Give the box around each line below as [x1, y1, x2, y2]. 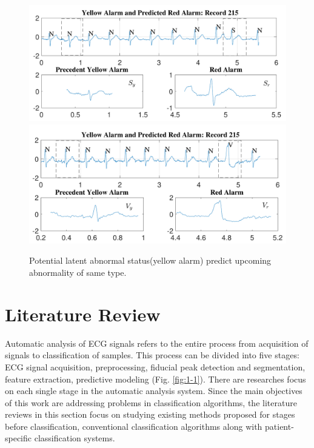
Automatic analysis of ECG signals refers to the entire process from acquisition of [5, 336, 309, 349]
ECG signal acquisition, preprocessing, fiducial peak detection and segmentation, [5, 360, 306, 373]
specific [5, 432, 32, 444]
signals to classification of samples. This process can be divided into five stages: [5, 349, 299, 361]
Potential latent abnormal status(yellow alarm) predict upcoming [29, 254, 272, 267]
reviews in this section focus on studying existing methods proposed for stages [5, 408, 295, 421]
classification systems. [34, 432, 115, 444]
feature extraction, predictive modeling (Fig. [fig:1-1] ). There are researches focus [5, 372, 306, 385]
